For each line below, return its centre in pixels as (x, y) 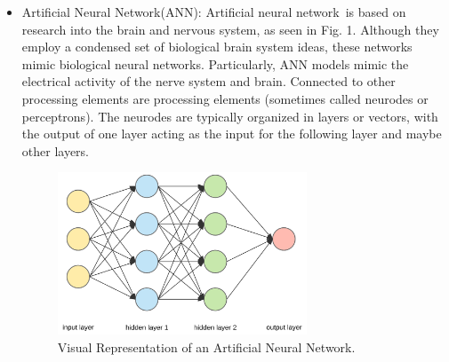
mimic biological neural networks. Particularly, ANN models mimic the (215, 63)
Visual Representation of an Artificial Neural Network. (206, 346)
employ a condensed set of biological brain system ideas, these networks (217, 47)
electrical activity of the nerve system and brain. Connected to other (208, 81)
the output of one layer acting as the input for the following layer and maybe (232, 134)
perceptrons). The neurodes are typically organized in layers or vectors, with (230, 116)
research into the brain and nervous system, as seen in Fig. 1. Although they (230, 29)
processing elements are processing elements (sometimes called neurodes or (225, 98)
